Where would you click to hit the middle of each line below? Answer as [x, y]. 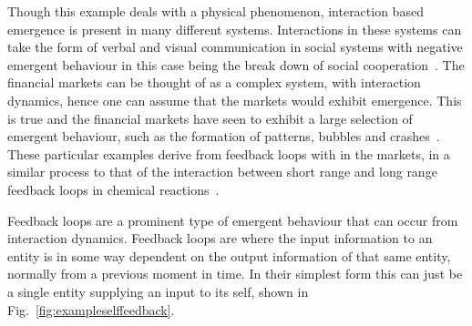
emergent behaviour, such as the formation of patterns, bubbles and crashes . [224, 136]
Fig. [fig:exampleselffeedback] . [91, 309]
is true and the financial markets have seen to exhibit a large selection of [210, 118]
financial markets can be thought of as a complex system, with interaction [214, 82]
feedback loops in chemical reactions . [113, 189]
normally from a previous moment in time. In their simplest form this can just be [235, 274]
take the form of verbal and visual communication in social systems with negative [235, 47]
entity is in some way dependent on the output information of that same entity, [229, 255]
